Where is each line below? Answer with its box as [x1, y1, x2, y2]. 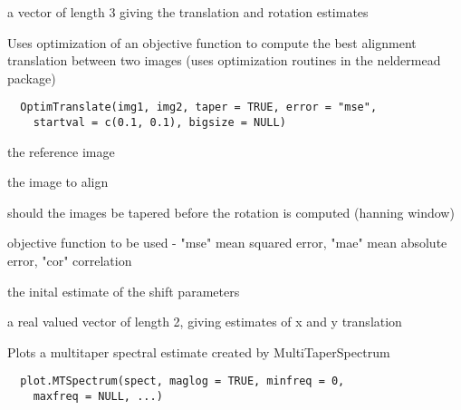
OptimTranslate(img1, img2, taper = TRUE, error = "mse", [20, 101, 378, 114]
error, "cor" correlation [7, 251, 132, 270]
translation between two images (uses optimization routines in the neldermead [7, 51, 441, 70]
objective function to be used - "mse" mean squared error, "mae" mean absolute [7, 233, 447, 252]
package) [7, 68, 56, 87]
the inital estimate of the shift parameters [7, 281, 240, 300]
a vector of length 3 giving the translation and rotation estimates [7, 3, 369, 21]
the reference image [7, 142, 115, 161]
